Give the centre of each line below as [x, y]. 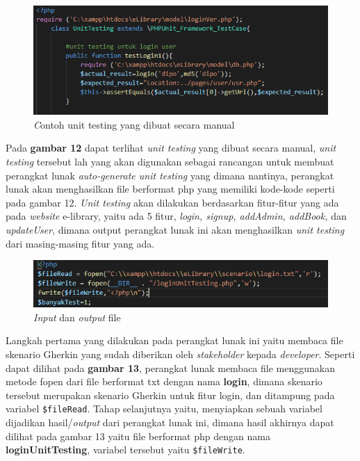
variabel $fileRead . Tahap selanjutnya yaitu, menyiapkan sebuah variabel [164, 409]
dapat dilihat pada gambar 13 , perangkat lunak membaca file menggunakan [170, 367]
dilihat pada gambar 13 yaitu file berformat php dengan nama [138, 436]
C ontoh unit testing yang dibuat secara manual [134, 124]
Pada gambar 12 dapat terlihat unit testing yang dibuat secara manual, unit [171, 148]
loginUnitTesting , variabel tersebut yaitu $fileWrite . [125, 450]
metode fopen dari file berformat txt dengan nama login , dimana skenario [164, 381]
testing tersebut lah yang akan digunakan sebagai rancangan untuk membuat [170, 161]
